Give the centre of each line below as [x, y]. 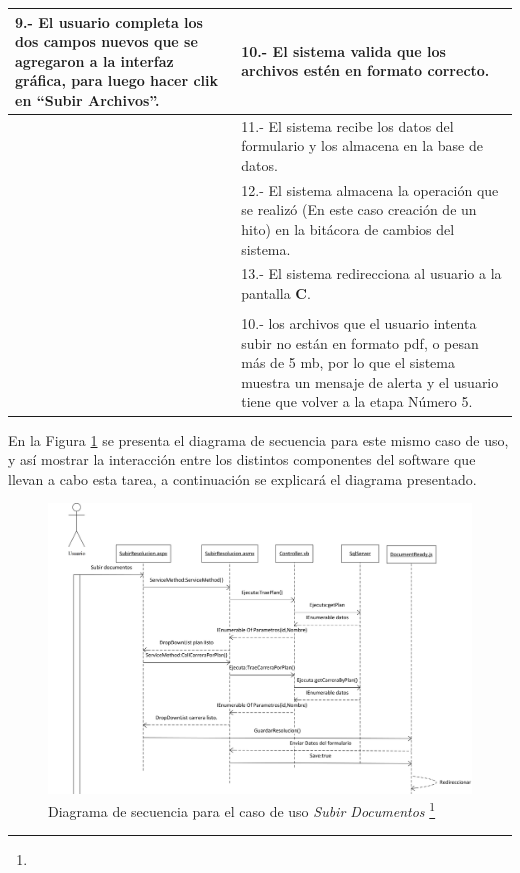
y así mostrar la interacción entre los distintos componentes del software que [242, 459]
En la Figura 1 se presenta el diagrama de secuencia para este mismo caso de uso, [258, 439]
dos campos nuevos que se [106, 41]
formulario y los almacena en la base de [362, 145]
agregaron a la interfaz [94, 60]
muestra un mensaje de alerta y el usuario [370, 381]
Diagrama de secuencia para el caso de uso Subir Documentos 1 [242, 809]
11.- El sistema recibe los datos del [347, 125]
